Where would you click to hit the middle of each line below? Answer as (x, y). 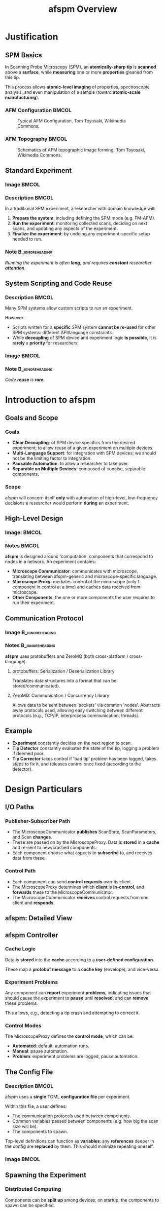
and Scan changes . (32, 837)
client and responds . (33, 903)
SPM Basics (24, 55)
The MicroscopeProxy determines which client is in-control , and (78, 887)
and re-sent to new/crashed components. (54, 848)
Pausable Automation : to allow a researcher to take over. (70, 464)
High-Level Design (34, 518)
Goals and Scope (32, 418)
